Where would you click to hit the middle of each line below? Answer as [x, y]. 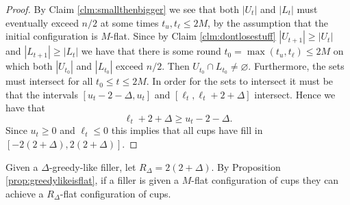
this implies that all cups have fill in [187, 130]
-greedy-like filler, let [92, 166]
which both [29, 66]
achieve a [25, 193]
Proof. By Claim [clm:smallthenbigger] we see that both [122, 9]
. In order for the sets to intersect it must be [240, 81]
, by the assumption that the [268, 22]
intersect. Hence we [295, 94]
